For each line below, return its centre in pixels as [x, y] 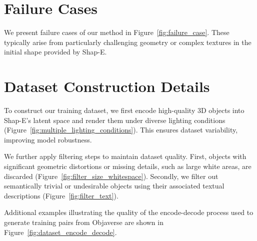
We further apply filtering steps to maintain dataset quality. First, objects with [125, 156]
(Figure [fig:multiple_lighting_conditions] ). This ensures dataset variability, [121, 130]
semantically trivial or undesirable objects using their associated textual [114, 186]
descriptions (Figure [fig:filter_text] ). [61, 195]
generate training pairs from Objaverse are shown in [84, 222]
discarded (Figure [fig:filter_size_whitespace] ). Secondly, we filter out [111, 176]
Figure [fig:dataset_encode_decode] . [60, 232]
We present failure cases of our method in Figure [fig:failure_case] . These [117, 32]
